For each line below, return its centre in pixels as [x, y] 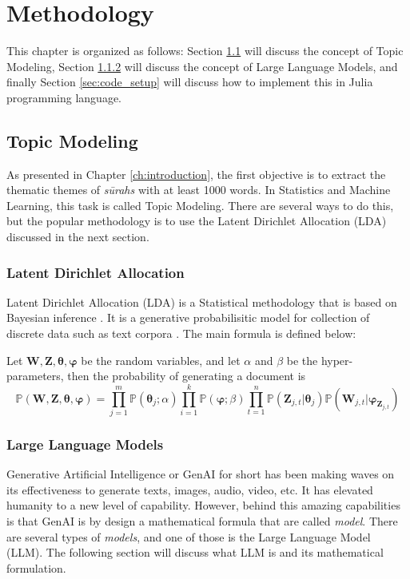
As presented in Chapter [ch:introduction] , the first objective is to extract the [196, 174]
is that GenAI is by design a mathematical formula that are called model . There [202, 520]
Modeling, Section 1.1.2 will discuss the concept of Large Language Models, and [202, 66]
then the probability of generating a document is [187, 376]
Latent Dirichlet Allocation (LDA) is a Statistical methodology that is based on [202, 301]
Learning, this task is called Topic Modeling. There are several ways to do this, [200, 205]
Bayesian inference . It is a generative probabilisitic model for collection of [188, 317]
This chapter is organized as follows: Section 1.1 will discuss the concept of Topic [205, 51]
